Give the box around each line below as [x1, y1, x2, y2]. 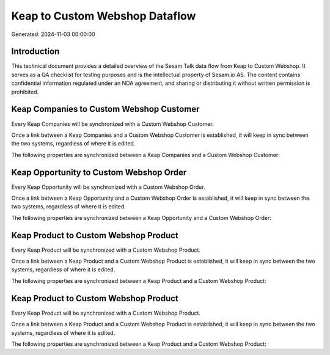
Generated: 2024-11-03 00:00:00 [11, 31, 95, 38]
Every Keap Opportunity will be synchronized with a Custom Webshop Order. [11, 183, 205, 191]
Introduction [11, 46, 60, 57]
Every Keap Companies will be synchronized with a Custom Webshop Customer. [11, 120, 214, 128]
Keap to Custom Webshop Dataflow [11, 9, 196, 23]
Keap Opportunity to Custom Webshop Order [11, 167, 187, 177]
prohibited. [11, 88, 39, 95]
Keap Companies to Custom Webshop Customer [11, 104, 200, 114]
